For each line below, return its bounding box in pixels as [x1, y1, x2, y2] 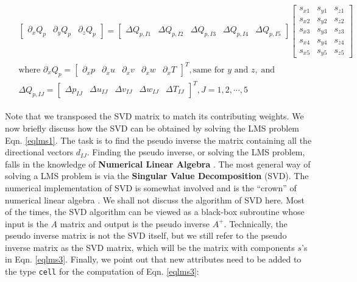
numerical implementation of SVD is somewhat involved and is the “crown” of [5, 181, 297, 194]
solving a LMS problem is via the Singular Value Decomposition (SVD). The [5, 169, 309, 182]
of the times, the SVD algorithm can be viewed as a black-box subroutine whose [5, 205, 305, 218]
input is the [5, 217, 48, 230]
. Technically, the [224, 217, 288, 230]
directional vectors [5, 146, 74, 158]
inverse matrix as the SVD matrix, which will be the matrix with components [5, 241, 295, 253]
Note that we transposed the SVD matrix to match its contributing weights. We [5, 110, 304, 122]
